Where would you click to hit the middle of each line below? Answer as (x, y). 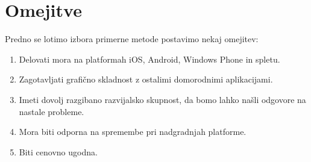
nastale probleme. (52, 111)
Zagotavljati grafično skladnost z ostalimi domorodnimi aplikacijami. (146, 79)
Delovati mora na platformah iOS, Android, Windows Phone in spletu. (149, 59)
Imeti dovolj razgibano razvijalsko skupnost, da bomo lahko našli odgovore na (162, 99)
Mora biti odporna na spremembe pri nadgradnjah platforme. (133, 132)
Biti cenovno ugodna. (58, 151)
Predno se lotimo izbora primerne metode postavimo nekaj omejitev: (132, 39)
